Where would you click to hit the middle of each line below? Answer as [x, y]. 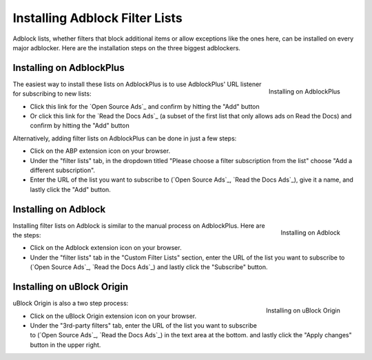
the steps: [27, 235]
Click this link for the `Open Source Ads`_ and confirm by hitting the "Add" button [145, 106]
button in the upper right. [65, 345]
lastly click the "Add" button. [71, 189]
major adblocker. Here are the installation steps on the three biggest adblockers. [127, 47]
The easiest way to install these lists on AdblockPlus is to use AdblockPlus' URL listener [137, 84]
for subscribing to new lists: [52, 94]
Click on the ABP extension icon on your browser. [100, 151]
